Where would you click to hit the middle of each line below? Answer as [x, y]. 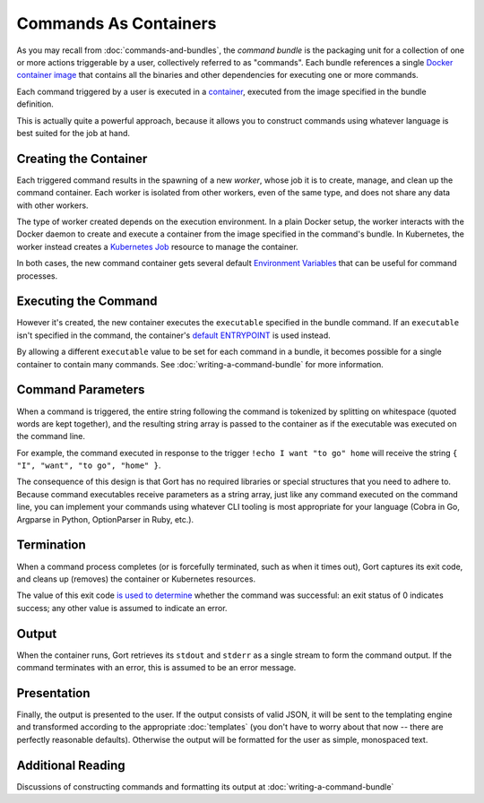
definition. [35, 104]
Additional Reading [71, 765]
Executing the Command [87, 302]
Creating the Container [82, 158]
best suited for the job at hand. [73, 133]
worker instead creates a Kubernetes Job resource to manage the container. [158, 246]
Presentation [53, 693]
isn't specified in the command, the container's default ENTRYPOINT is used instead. [173, 335]
